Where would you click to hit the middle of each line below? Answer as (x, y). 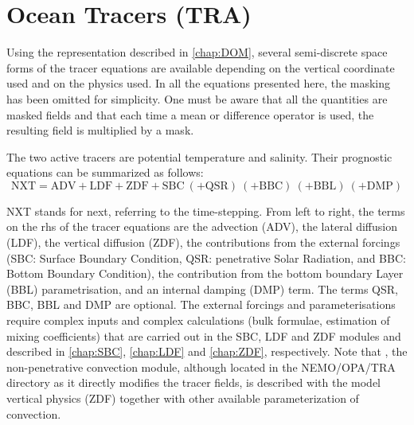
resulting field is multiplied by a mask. (100, 130)
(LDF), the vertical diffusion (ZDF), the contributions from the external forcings (203, 242)
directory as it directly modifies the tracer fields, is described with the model (193, 382)
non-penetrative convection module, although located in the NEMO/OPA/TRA (201, 367)
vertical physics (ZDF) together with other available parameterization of (183, 398)
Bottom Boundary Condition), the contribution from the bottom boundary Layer (205, 273)
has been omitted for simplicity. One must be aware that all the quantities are (197, 98)
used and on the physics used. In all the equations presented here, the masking (199, 83)
